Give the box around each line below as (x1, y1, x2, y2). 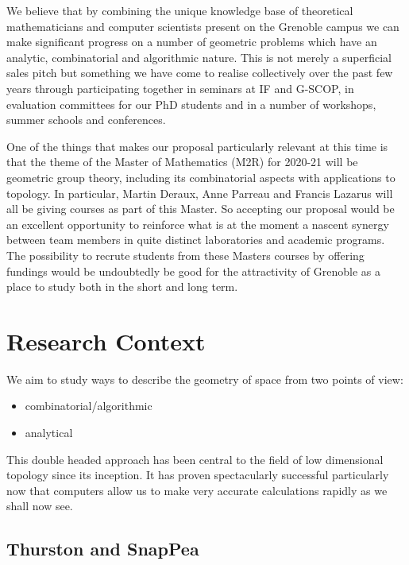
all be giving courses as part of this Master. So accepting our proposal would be (6, 200, 395, 217)
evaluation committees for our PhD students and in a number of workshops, (6, 95, 376, 112)
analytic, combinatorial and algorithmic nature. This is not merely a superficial (6, 48, 392, 65)
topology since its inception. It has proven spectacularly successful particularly (6, 466, 389, 483)
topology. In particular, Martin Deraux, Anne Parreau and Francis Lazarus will (6, 184, 393, 201)
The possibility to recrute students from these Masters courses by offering (6, 246, 365, 263)
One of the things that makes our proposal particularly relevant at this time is (6, 137, 388, 154)
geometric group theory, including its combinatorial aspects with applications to (6, 168, 395, 185)
